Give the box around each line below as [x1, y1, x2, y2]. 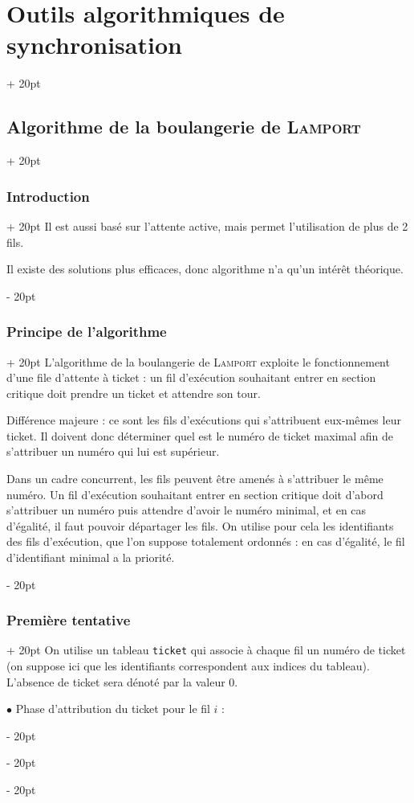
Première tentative [6, 610, 131, 630]
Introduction [6, 186, 90, 206]
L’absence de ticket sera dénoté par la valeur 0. [6, 673, 238, 690]
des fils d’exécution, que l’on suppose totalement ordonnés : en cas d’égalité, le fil [6, 533, 405, 550]
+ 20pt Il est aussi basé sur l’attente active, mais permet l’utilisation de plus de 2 [6, 217, 408, 234]
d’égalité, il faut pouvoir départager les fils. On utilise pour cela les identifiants [6, 517, 394, 534]
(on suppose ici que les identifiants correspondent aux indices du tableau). [6, 658, 370, 674]
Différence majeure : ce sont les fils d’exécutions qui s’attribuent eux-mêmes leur [6, 412, 401, 428]
